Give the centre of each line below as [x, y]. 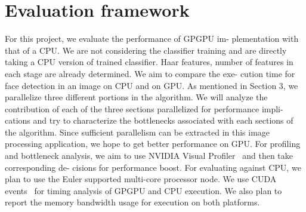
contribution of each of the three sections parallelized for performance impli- [144, 108]
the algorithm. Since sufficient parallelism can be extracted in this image [137, 132]
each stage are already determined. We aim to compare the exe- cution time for [150, 73]
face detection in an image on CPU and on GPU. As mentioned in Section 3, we [152, 85]
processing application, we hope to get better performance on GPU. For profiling [153, 144]
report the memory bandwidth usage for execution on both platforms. [132, 202]
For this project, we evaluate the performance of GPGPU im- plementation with [152, 39]
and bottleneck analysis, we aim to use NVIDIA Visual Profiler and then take [149, 156]
